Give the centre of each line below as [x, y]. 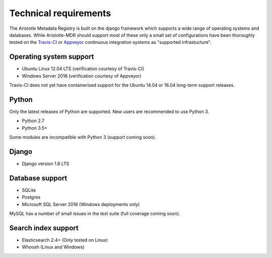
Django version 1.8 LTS [46, 164]
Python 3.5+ [35, 128]
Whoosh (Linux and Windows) [53, 247]
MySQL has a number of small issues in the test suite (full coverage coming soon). [95, 214]
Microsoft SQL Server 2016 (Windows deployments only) [81, 204]
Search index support [44, 228]
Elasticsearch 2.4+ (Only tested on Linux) [65, 240]
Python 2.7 [33, 121]
